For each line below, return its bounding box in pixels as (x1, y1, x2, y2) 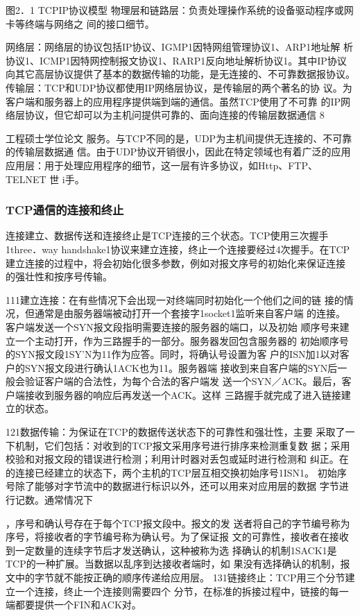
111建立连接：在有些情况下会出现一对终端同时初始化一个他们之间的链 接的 (6, 292, 344, 307)
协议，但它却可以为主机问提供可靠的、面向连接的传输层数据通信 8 (24, 108, 325, 122)
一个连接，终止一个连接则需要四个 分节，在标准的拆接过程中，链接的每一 (15, 583, 349, 598)
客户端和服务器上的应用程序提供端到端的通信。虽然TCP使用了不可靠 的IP (6, 94, 341, 108)
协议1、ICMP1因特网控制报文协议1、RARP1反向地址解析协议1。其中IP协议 (6, 53, 347, 67)
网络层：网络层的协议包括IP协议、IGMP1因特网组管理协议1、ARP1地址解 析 (6, 40, 354, 54)
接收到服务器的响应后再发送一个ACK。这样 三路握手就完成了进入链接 (24, 387, 341, 402)
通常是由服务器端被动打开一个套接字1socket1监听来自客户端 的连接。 (34, 306, 346, 320)
